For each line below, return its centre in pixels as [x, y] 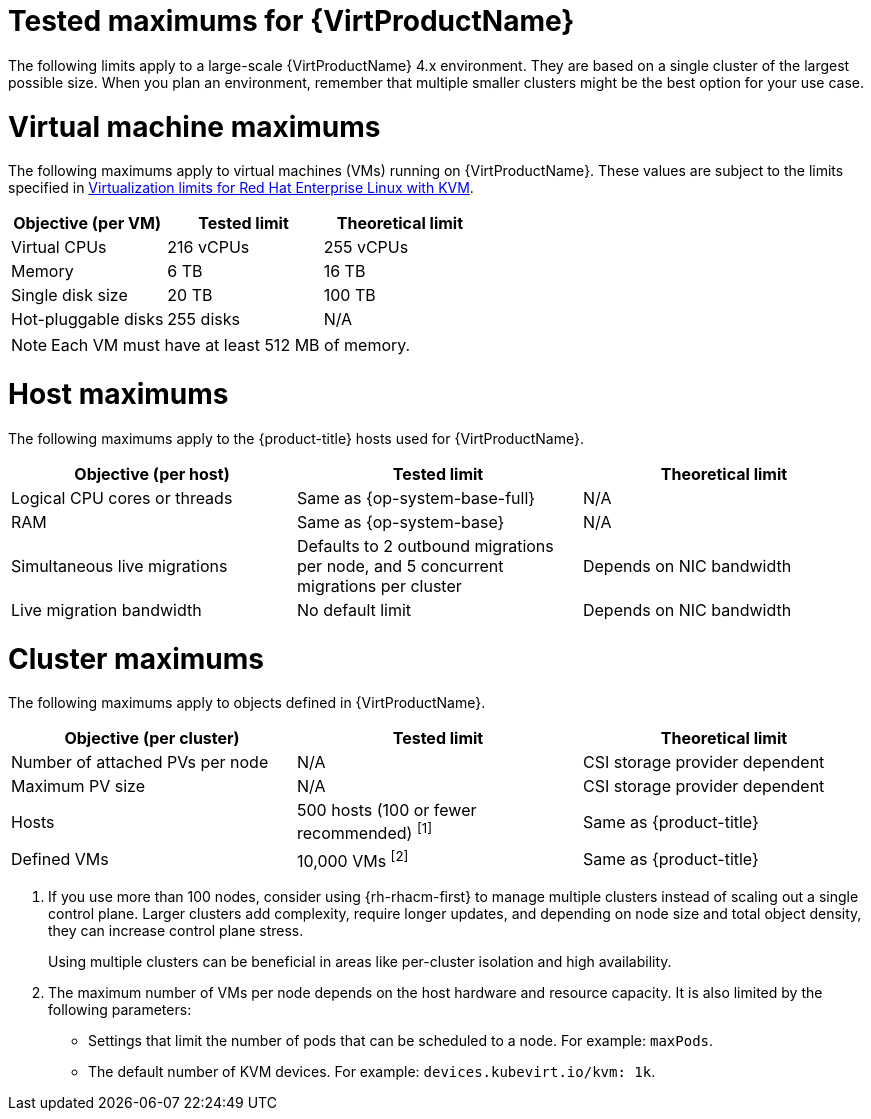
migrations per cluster [379, 585]
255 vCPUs [366, 247]
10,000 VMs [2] [352, 859]
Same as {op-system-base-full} [416, 497]
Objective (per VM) [87, 223]
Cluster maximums [136, 658]
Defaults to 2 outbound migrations [425, 545]
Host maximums [118, 394]
